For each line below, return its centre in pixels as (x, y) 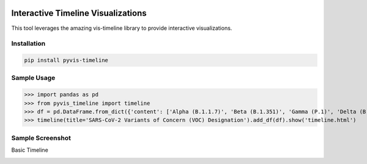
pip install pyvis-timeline (66, 60)
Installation (28, 44)
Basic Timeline (30, 150)
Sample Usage (33, 78)
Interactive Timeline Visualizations (79, 13)
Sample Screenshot (41, 138)
